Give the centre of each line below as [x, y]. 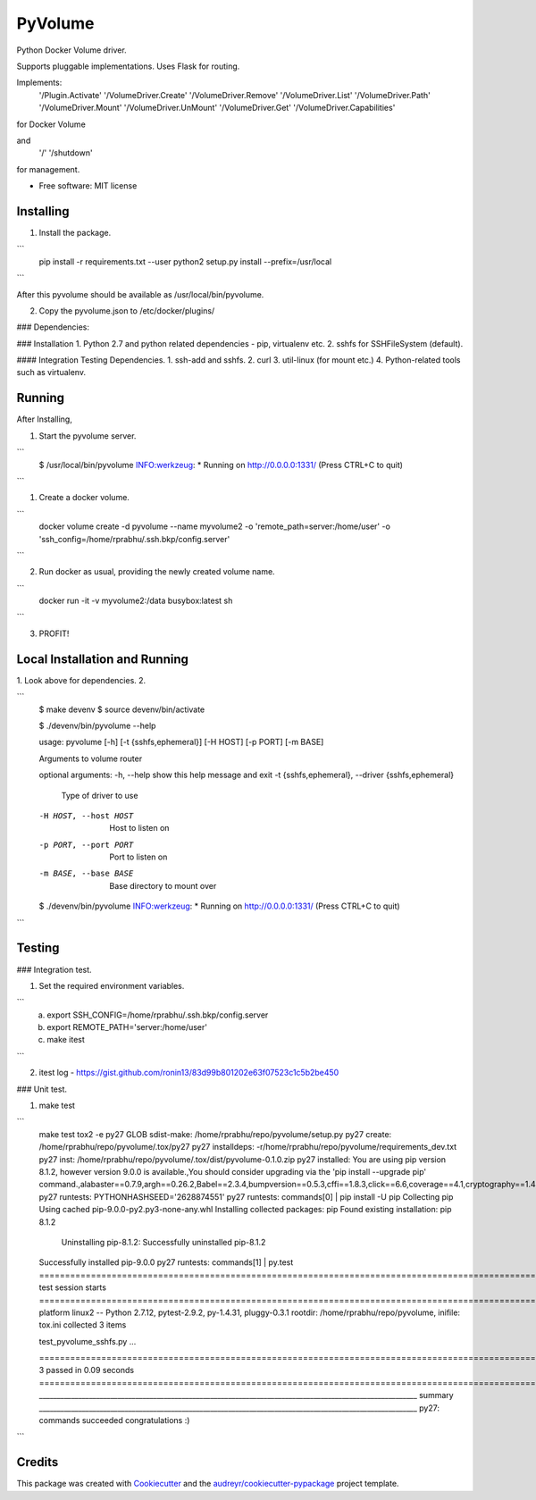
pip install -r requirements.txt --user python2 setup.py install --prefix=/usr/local [185, 261]
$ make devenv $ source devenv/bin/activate [122, 709]
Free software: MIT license [88, 186]
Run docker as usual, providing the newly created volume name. [157, 572]
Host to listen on [139, 828]
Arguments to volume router [91, 758]
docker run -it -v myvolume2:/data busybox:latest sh [136, 601]
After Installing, [45, 419]
